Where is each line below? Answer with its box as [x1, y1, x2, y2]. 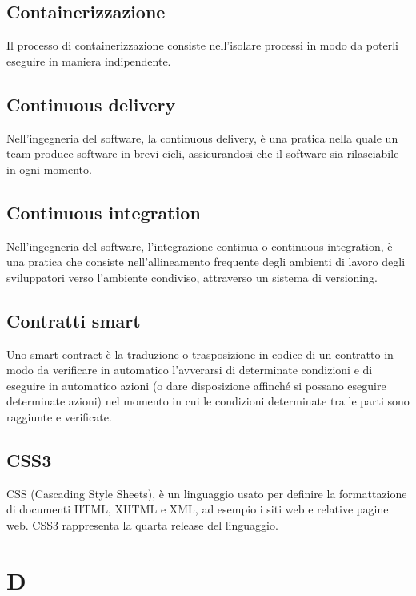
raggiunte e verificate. [6, 408, 112, 425]
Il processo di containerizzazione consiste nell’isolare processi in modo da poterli [6, 37, 398, 54]
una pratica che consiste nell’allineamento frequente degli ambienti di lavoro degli [6, 253, 406, 270]
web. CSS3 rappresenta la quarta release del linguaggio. [6, 516, 278, 533]
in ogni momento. [6, 160, 92, 177]
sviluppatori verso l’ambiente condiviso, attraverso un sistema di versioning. [6, 268, 378, 285]
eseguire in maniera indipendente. [6, 52, 171, 69]
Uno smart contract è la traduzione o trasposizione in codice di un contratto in [6, 345, 394, 362]
